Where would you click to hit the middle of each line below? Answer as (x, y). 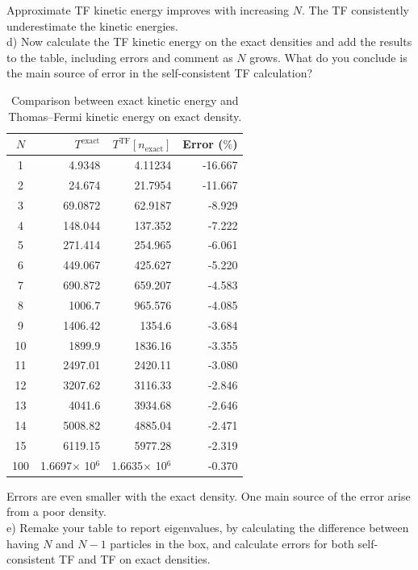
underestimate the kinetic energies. (92, 25)
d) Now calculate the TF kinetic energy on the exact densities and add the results (209, 42)
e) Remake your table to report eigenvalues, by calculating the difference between (208, 527)
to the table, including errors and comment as (120, 57)
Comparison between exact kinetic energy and (125, 100)
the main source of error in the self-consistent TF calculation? (160, 73)
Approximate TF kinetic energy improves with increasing (148, 10)
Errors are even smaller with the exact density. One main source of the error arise (209, 495)
